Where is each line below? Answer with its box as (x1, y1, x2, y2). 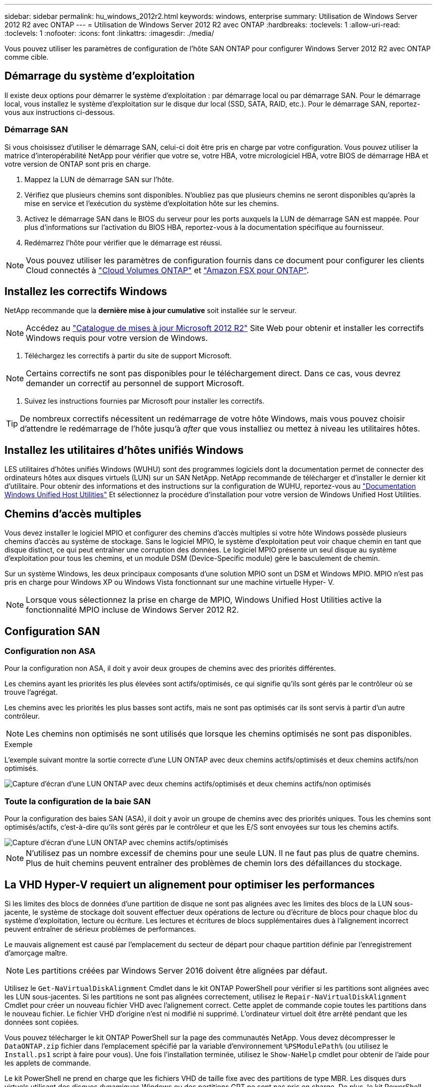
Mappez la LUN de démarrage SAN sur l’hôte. (24, 175, 174, 184)
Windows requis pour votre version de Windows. (26, 333, 208, 343)
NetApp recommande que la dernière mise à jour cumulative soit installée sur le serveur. (4, 306, 297, 315)
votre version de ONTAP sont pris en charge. (4, 159, 151, 168)
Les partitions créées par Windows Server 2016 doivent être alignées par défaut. (26, 965, 328, 976)
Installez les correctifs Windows (4, 285, 168, 298)
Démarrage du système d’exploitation (4, 70, 195, 83)
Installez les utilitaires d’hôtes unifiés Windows (4, 443, 244, 456)
